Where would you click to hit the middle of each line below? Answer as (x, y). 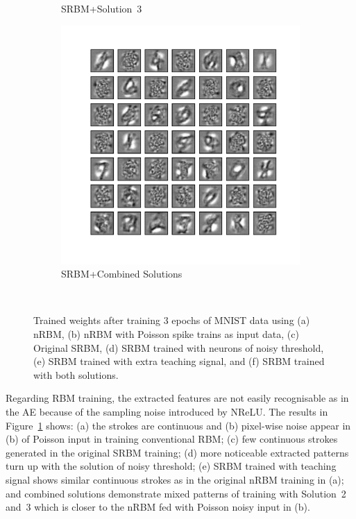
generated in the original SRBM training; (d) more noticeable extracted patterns (177, 452)
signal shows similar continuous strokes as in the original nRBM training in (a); (175, 479)
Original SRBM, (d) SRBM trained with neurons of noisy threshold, (179, 347)
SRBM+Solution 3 (102, 8)
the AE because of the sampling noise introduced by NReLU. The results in (167, 411)
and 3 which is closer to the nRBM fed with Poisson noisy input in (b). (158, 507)
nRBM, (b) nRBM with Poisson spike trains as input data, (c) (166, 333)
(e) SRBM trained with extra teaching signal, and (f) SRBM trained (179, 361)
